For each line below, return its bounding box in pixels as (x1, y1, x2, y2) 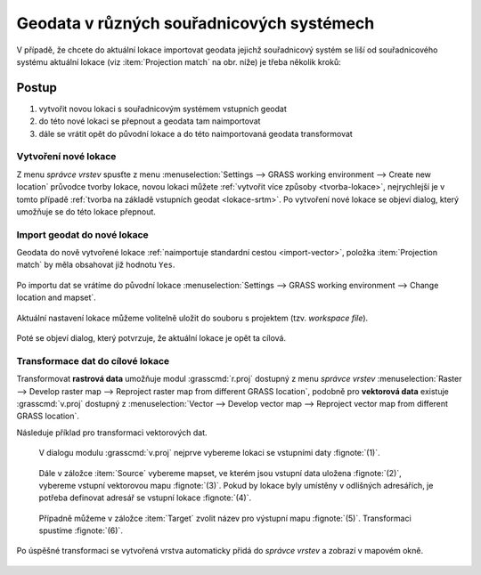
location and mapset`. (16, 292, 97, 303)
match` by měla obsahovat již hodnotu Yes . (16, 259, 175, 271)
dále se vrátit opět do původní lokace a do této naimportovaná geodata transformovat (38, 128, 354, 139)
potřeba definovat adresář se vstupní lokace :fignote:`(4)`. (38, 492, 252, 503)
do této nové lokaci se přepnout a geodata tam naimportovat (38, 116, 261, 126)
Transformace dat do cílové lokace (16, 354, 170, 367)
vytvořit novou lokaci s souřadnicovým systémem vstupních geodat (38, 103, 287, 114)
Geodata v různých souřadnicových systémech (16, 13, 375, 33)
